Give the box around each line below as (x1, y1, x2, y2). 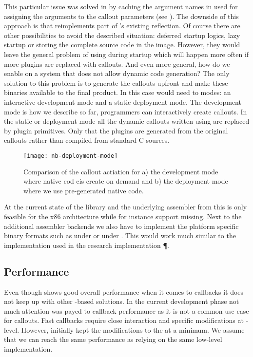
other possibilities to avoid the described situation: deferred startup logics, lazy (4, 30, 240, 40)
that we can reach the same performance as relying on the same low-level (4, 334, 222, 344)
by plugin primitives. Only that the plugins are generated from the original (4, 125, 228, 135)
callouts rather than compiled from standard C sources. (4, 135, 170, 145)
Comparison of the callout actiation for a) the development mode (23, 166, 218, 176)
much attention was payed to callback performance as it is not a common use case (4, 305, 249, 316)
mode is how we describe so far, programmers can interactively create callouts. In (4, 106, 247, 116)
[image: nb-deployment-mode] (23, 152, 118, 159)
